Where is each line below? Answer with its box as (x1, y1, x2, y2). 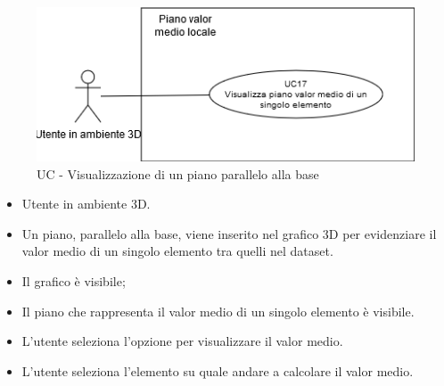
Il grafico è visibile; (21, 272, 126, 291)
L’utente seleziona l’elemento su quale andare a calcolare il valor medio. (21, 361, 414, 380)
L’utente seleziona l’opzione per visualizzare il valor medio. (21, 332, 343, 350)
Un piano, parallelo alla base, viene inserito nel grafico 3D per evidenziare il (21, 224, 437, 242)
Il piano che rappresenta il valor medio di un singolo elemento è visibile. (21, 301, 415, 320)
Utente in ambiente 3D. (21, 194, 151, 213)
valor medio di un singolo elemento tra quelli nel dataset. (21, 242, 333, 260)
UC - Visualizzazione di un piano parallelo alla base (37, 164, 319, 183)
